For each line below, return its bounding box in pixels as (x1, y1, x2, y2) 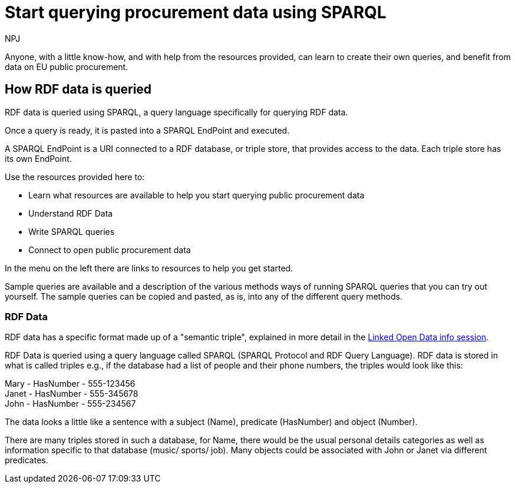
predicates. (5, 455, 48, 466)
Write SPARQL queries (28, 226, 115, 237)
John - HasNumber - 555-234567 (5, 399, 136, 409)
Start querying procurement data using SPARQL (5, 2, 387, 22)
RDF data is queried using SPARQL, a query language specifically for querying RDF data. (5, 107, 348, 117)
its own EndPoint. (5, 153, 72, 164)
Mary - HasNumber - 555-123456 (5, 379, 136, 389)
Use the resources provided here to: (5, 171, 145, 182)
